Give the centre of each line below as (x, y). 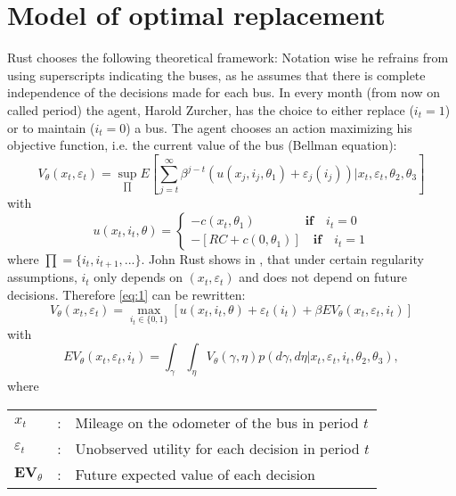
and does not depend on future (323, 277)
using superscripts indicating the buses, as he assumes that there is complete (216, 74)
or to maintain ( (51, 127)
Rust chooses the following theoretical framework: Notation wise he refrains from (228, 58)
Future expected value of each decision (195, 474)
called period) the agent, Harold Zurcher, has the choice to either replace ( (211, 109)
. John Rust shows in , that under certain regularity (282, 258)
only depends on (138, 277)
